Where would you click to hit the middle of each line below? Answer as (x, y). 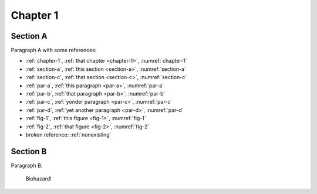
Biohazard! (39, 179)
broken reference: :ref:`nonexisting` (68, 134)
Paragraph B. (27, 165)
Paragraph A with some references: (54, 50)
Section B (29, 152)
